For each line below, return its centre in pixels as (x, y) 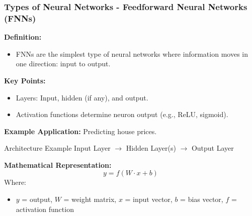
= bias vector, (202, 199)
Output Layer (213, 148)
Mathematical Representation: (58, 165)
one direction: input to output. (63, 64)
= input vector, (149, 199)
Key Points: (25, 80)
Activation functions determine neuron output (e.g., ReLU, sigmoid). (122, 114)
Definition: (23, 37)
